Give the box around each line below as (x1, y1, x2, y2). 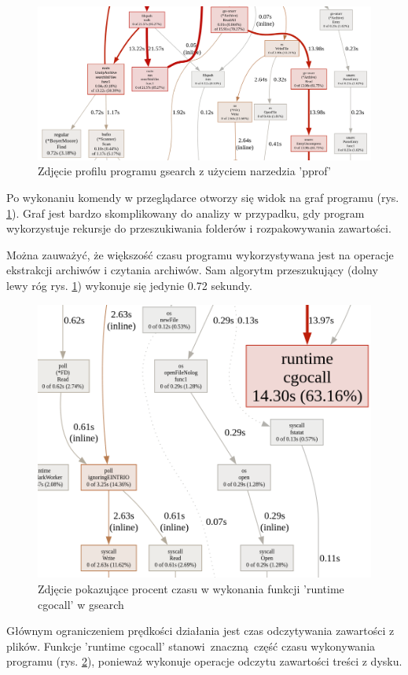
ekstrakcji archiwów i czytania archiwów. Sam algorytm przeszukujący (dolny (6, 262, 378, 278)
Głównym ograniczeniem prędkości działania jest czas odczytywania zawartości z (6, 622, 395, 639)
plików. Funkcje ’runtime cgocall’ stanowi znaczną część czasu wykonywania (6, 637, 376, 654)
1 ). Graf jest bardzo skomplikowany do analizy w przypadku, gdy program (6, 204, 365, 221)
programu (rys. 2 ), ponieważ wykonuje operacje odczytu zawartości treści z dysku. (6, 653, 402, 669)
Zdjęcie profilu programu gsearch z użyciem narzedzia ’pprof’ (38, 163, 331, 179)
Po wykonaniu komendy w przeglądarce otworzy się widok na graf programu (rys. (6, 189, 399, 206)
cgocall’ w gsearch (38, 596, 124, 612)
